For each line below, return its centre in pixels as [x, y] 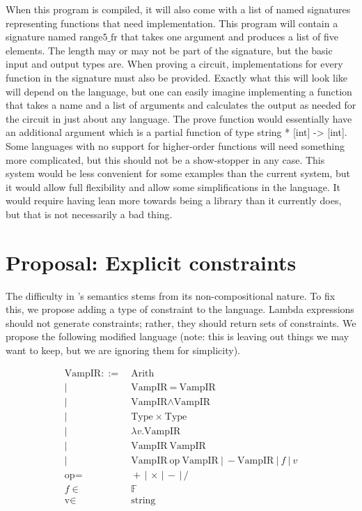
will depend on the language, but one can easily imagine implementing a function [179, 91]
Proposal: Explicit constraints [151, 262]
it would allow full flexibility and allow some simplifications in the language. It [173, 186]
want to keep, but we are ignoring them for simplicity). [123, 350]
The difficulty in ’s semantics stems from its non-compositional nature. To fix [171, 295]
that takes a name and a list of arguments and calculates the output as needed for [181, 105]
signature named [41, 37]
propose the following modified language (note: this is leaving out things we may [178, 336]
